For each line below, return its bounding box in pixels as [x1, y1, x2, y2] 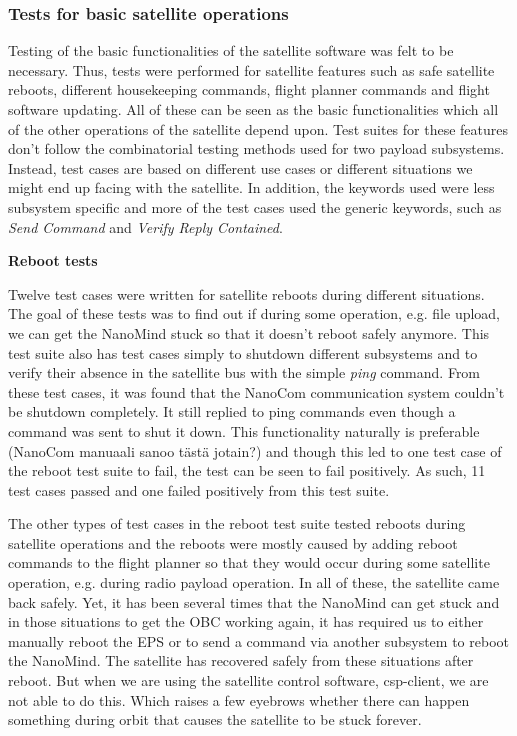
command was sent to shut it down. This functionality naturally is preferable [8, 420, 480, 441]
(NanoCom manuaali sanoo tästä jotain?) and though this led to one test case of [8, 440, 502, 461]
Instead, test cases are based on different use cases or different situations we [8, 157, 473, 178]
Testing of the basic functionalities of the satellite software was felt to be [8, 40, 454, 61]
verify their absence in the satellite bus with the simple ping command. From [8, 362, 481, 383]
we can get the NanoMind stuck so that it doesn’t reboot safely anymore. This [8, 322, 490, 343]
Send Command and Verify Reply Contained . [8, 216, 283, 237]
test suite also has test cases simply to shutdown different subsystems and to [8, 342, 478, 363]
